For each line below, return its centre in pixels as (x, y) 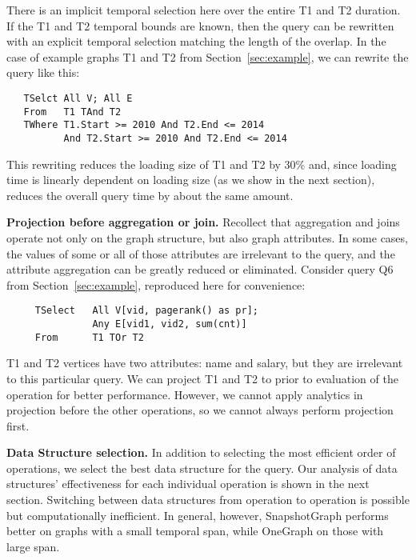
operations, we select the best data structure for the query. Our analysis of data (202, 468)
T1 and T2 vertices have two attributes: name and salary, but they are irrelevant (205, 363)
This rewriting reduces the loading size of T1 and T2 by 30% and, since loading (202, 164)
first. (18, 425)
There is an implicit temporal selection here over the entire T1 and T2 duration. (204, 10)
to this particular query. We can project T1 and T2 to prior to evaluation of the (202, 378)
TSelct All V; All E (78, 98)
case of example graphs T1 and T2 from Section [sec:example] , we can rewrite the (208, 56)
